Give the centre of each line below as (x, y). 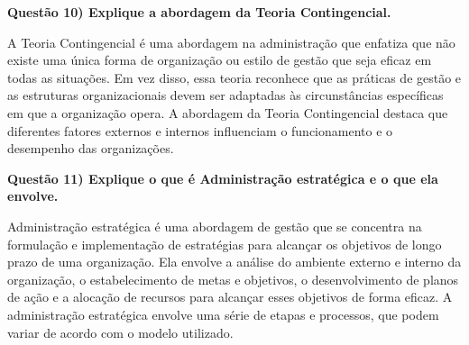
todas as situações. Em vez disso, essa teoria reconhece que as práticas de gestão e (234, 77)
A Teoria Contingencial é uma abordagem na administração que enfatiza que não (231, 42)
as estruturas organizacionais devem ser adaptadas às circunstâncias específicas (225, 95)
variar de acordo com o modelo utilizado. (120, 332)
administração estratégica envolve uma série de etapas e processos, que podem (223, 314)
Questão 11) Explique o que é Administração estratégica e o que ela (223, 178)
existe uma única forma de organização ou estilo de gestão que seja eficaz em (220, 60)
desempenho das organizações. (91, 148)
